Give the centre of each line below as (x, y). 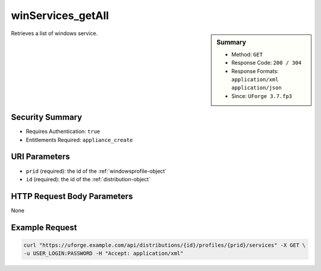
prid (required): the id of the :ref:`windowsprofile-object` (96, 171)
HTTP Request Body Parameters (72, 196)
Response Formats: (255, 71)
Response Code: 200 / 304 (267, 63)
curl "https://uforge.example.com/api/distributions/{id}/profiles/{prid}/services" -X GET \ (165, 245)
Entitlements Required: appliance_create (79, 140)
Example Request (44, 227)
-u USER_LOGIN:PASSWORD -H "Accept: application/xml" (103, 253)
